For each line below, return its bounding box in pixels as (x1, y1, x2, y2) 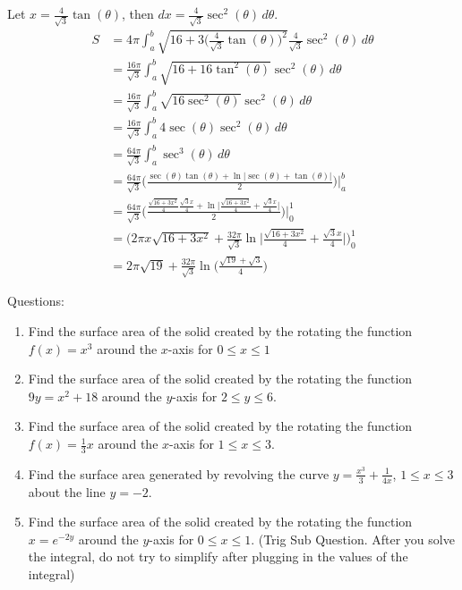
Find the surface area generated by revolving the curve (28, 464, 329, 483)
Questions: (7, 291, 64, 310)
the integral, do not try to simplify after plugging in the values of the (28, 547, 408, 566)
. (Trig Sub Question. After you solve (251, 529, 455, 548)
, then (122, 4, 154, 22)
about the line (28, 482, 106, 501)
